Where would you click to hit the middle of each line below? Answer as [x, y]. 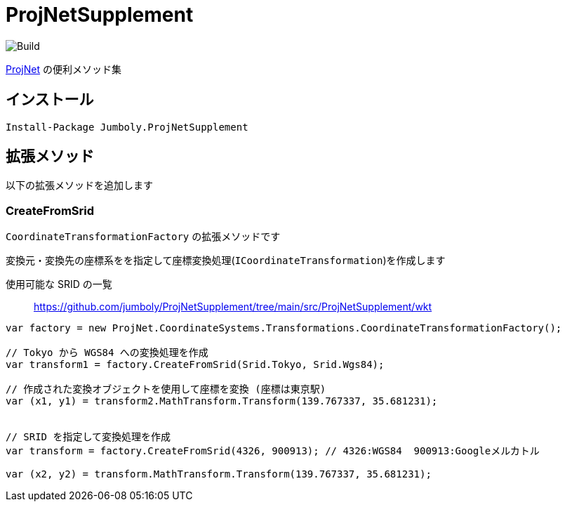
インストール [50, 100]
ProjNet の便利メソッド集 [64, 69]
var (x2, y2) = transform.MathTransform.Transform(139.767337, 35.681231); [219, 474]
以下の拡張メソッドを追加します [79, 185]
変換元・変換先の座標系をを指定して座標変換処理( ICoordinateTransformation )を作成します [226, 261]
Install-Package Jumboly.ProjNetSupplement [127, 127]
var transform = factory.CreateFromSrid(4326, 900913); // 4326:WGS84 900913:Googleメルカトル [273, 451]
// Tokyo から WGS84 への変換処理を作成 [107, 353]
